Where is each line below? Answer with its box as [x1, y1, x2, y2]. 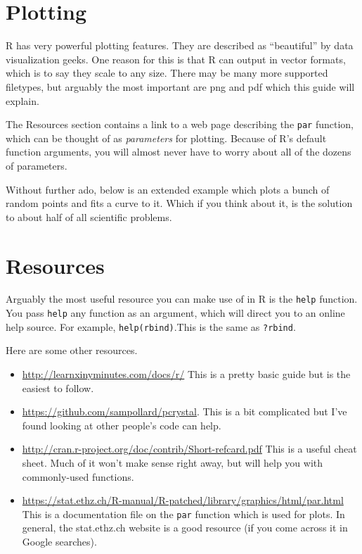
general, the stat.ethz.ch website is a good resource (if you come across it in [22, 520, 348, 535]
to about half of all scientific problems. [6, 209, 172, 224]
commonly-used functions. [22, 469, 134, 484]
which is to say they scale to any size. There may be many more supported [6, 65, 328, 80]
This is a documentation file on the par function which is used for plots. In [22, 506, 345, 521]
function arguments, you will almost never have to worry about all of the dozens [6, 144, 351, 159]
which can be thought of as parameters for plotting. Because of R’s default [6, 130, 327, 145]
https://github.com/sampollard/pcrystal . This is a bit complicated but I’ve [22, 404, 347, 419]
